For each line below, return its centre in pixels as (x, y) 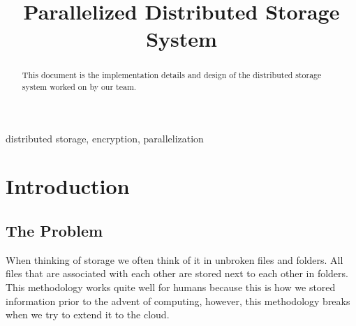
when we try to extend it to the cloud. (88, 314)
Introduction (68, 186)
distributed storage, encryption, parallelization (105, 138)
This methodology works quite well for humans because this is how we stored (171, 287)
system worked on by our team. (79, 87)
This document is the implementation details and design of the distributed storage (172, 75)
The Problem (54, 231)
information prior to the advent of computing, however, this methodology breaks (178, 301)
